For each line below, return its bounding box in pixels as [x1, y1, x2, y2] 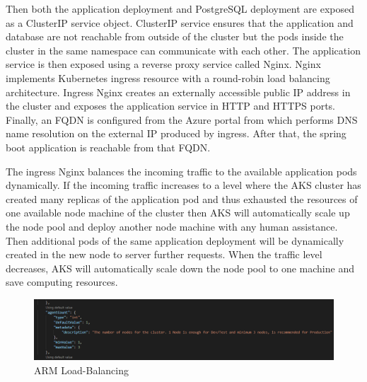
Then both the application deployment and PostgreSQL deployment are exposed [6, 1, 354, 16]
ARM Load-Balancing [34, 362, 129, 377]
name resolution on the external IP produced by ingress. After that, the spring [6, 126, 346, 141]
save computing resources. [6, 274, 118, 289]
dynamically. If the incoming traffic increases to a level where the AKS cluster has [6, 178, 361, 192]
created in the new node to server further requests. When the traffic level [6, 247, 322, 262]
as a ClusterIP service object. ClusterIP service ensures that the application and [6, 15, 354, 30]
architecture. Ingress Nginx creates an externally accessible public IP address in [6, 84, 351, 99]
